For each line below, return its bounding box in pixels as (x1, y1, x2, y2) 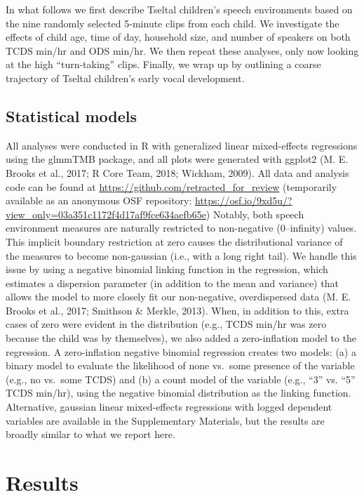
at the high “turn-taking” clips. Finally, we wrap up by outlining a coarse (6, 57, 321, 72)
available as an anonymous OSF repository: (6, 193, 192, 208)
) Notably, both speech (205, 206, 304, 221)
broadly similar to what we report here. (6, 427, 175, 442)
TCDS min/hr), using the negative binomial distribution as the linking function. (6, 385, 351, 400)
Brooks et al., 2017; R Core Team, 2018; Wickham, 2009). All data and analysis (6, 165, 349, 180)
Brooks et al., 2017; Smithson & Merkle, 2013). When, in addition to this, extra (6, 303, 349, 317)
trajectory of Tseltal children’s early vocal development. (6, 70, 245, 85)
